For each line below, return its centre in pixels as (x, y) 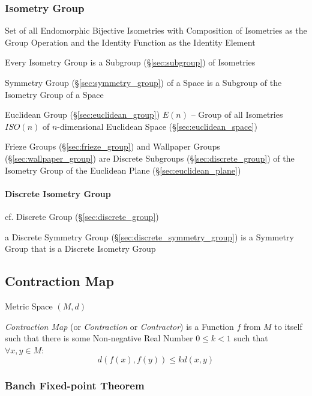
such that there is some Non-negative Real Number (99, 338)
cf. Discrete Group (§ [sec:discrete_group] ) (82, 216)
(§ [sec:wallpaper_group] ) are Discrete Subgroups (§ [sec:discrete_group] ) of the (150, 158)
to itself (288, 326)
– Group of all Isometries (237, 114)
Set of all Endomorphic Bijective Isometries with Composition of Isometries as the (156, 30)
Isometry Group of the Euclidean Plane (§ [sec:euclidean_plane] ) (123, 170)
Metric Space (29, 306)
